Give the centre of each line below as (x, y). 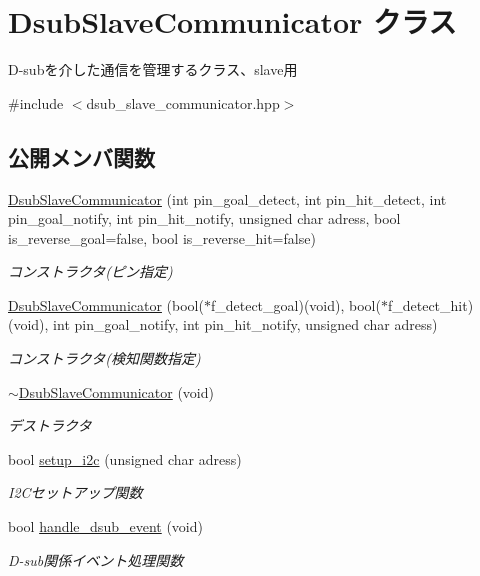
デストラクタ (50, 425)
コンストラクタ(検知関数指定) (104, 358)
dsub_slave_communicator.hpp (183, 102)
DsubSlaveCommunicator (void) (116, 391)
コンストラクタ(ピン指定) (90, 271)
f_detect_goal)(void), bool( (295, 304)
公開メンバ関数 (81, 156)
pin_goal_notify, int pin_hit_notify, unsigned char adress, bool (204, 218)
